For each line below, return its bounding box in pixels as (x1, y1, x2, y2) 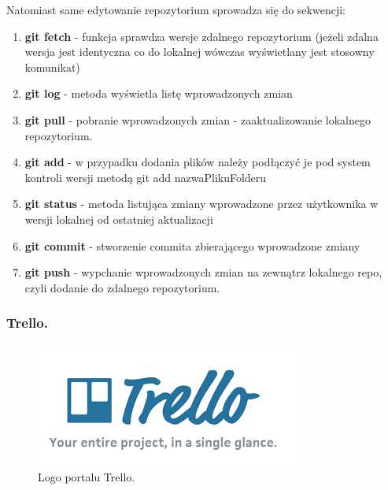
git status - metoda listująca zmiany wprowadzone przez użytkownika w (24, 195, 379, 212)
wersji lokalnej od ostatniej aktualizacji (24, 210, 213, 227)
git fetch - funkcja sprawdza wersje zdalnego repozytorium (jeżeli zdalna (24, 28, 379, 44)
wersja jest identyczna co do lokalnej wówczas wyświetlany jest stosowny (24, 43, 375, 60)
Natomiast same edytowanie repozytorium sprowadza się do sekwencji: (6, 2, 346, 17)
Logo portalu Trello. (38, 469, 135, 485)
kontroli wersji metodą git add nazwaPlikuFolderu (24, 169, 267, 185)
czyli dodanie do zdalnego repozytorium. (24, 279, 220, 295)
